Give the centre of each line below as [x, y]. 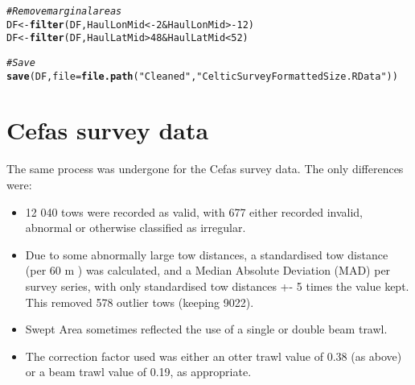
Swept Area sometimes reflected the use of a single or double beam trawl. [206, 329]
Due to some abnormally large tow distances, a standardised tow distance [207, 254]
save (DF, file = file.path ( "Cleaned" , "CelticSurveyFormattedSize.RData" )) [202, 76]
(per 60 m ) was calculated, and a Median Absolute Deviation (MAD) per [208, 270]
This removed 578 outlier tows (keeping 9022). [140, 302]
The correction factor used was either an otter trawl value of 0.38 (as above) [214, 356]
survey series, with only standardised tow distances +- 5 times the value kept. [217, 286]
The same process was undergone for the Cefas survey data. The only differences [205, 169]
